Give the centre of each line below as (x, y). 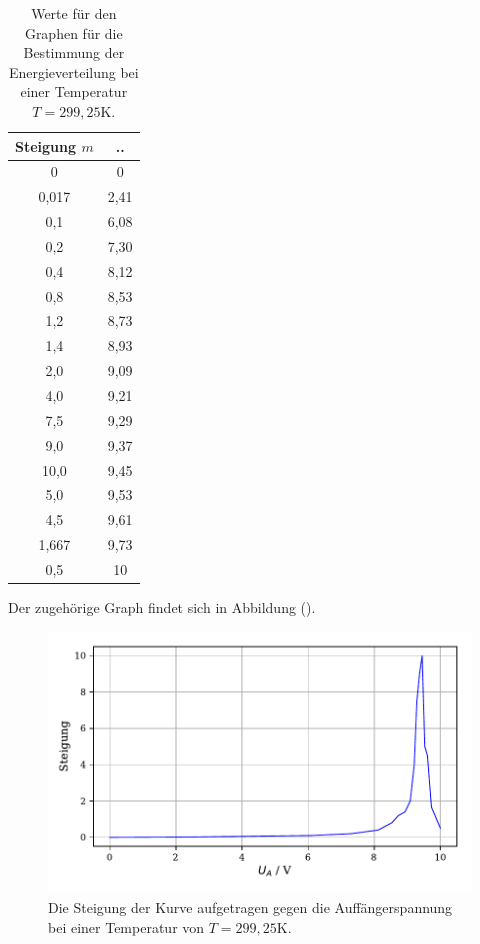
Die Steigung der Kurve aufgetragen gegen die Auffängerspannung (250, 907)
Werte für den (74, 13)
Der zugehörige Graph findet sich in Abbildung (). (162, 607)
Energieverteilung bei (73, 71)
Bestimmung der (74, 52)
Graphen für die (73, 32)
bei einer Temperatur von (126, 926)
